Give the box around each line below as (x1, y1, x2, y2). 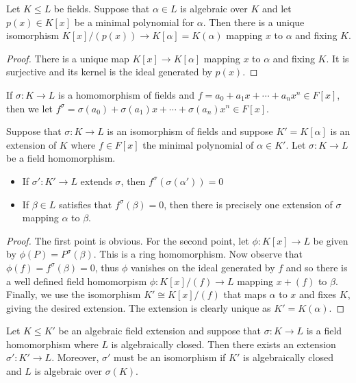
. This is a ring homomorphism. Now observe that (93, 247, 303, 261)
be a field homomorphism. (6, 151, 116, 165)
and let (262, 1, 292, 15)
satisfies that (59, 197, 112, 211)
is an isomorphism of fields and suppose (107, 124, 273, 138)
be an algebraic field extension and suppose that (58, 323, 261, 338)
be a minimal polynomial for (74, 14, 194, 29)
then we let (6, 101, 53, 115)
